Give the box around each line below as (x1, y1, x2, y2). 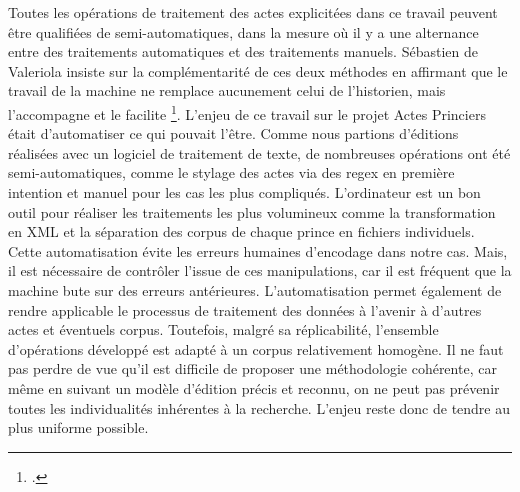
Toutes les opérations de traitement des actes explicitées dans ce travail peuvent (8, 2, 498, 22)
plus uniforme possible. (8, 417, 149, 438)
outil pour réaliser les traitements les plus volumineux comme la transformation (8, 201, 496, 222)
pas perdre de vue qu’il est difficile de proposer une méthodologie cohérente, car (8, 358, 497, 379)
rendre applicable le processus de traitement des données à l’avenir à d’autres (8, 299, 482, 320)
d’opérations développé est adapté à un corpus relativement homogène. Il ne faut (8, 338, 504, 359)
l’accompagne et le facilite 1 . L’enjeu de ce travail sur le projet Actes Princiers (8, 100, 486, 124)
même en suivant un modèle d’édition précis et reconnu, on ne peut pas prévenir (8, 377, 500, 398)
